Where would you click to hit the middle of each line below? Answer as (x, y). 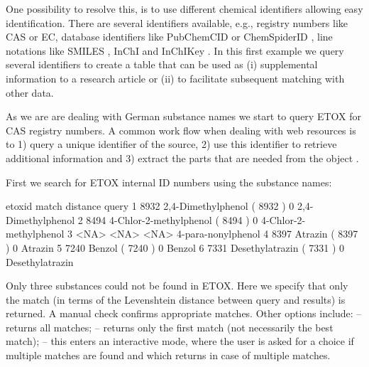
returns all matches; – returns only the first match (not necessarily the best (170, 327)
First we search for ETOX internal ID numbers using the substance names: (169, 182)
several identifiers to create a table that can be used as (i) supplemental (162, 64)
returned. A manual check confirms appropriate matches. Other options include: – (184, 313)
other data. (30, 92)
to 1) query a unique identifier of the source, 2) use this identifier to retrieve (171, 144)
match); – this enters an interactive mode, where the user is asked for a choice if (180, 341)
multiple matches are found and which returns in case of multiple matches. (168, 355)
